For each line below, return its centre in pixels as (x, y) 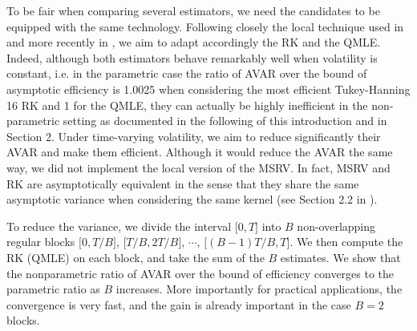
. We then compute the (346, 242)
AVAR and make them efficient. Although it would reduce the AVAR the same (200, 152)
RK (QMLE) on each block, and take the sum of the (136, 257)
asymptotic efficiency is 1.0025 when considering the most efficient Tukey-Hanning (208, 89)
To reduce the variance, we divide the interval (119, 226)
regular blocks (41, 242)
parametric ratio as (53, 289)
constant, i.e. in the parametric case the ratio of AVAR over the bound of (187, 73)
